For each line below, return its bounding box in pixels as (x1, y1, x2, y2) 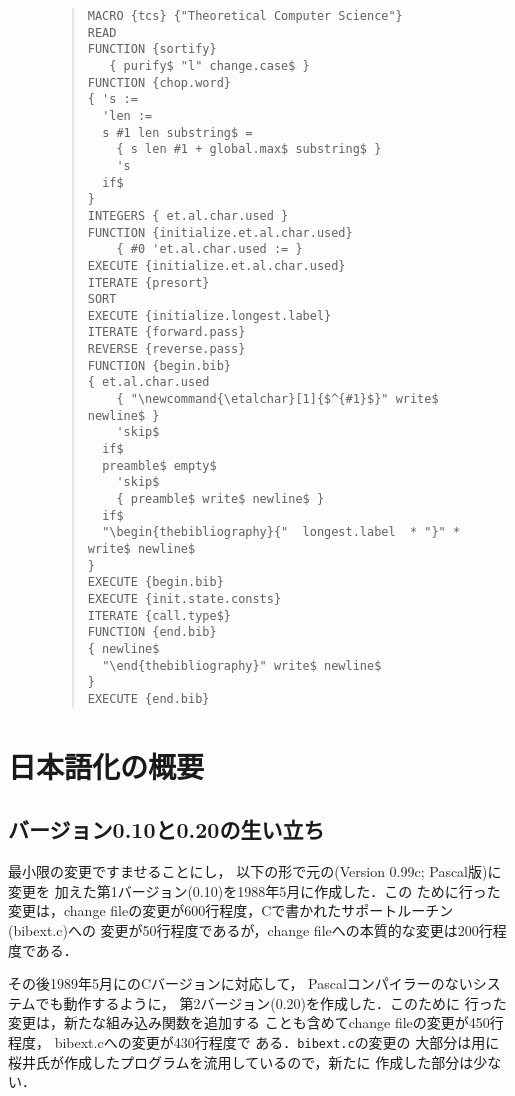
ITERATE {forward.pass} (87, 325, 246, 340)
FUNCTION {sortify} (87, 42, 217, 57)
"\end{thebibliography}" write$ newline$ (102, 658, 382, 673)
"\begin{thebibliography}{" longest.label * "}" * (102, 525, 461, 540)
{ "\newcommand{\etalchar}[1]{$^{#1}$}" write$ (116, 392, 439, 407)
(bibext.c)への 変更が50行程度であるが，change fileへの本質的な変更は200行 (8, 919, 493, 940)
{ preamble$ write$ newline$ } (116, 492, 325, 507)
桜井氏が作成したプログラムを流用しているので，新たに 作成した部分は (8, 1051, 474, 1072)
